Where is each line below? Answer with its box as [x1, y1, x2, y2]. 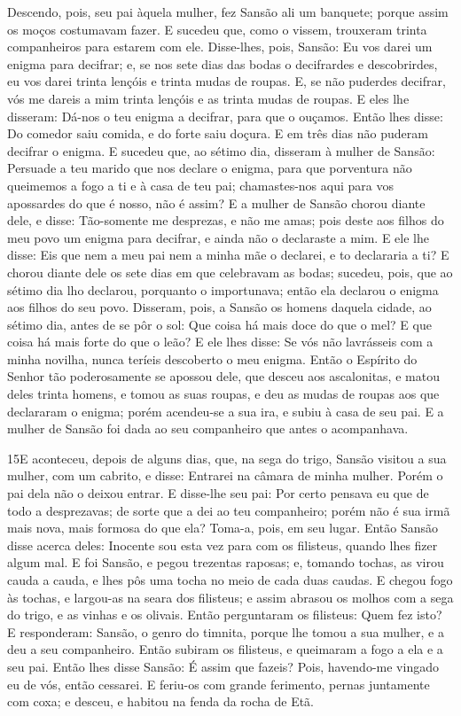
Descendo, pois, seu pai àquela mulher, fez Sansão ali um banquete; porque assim [7, 3, 449, 20]
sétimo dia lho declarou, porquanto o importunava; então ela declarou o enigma [7, 280, 439, 299]
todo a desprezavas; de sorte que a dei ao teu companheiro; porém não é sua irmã [7, 501, 450, 519]
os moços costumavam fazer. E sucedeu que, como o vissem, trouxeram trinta [7, 19, 427, 38]
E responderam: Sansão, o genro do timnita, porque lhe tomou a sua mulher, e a [7, 622, 444, 641]
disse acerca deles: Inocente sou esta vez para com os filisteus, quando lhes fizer [7, 535, 438, 554]
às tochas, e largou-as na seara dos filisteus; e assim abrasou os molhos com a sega [7, 588, 454, 606]
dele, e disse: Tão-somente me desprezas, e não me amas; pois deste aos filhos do [7, 211, 444, 230]
